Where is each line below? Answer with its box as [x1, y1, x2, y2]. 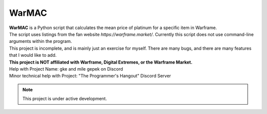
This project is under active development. [22, 96, 107, 102]
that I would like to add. [9, 52, 57, 58]
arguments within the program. [9, 38, 72, 44]
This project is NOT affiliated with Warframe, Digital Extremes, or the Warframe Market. [9, 59, 193, 65]
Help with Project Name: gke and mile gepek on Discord [9, 66, 123, 72]
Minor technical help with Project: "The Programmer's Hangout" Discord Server [9, 73, 172, 79]
